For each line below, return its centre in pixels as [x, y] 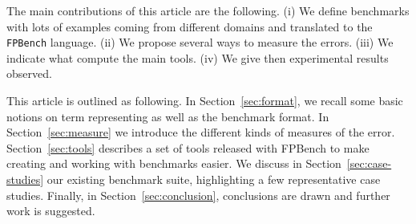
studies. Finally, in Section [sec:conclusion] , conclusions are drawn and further [198, 195]
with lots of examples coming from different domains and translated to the [190, 26]
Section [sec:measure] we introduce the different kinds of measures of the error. [201, 132]
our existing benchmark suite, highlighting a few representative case [214, 179]
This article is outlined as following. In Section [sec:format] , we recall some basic [205, 101]
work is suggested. [51, 211]
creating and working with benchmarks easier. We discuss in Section [174, 163]
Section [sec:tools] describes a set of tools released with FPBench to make [188, 147]
